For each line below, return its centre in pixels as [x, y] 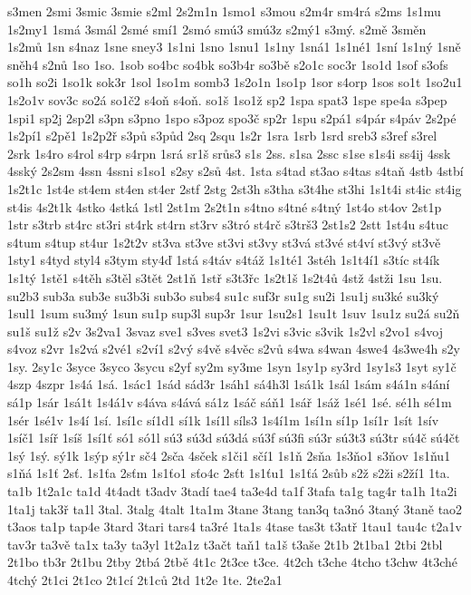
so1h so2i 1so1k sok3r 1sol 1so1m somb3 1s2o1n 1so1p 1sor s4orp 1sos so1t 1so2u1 [235, 82]
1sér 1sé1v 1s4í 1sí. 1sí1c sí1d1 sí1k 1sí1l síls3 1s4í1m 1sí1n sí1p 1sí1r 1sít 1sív [223, 419]
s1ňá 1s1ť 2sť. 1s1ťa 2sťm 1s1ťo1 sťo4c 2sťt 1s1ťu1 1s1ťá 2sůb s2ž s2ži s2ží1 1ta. [229, 473]
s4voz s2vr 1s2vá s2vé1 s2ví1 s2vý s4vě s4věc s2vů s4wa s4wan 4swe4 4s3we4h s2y [234, 349]
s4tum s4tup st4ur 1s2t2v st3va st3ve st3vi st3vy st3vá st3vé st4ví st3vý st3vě [224, 242]
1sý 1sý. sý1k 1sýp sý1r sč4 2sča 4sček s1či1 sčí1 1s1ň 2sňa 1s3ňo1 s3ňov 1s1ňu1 [229, 455]
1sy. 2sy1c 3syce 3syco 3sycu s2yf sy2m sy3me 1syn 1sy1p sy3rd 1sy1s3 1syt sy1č [232, 366]
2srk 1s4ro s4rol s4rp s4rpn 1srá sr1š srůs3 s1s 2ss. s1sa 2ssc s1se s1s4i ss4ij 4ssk [229, 153]
